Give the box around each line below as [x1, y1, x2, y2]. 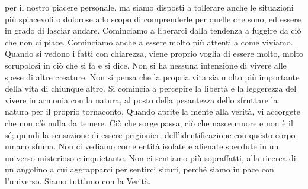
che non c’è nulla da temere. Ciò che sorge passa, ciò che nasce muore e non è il [5, 116, 293, 129]
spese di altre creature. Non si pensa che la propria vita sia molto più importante [5, 70, 300, 83]
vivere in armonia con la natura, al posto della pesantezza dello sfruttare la [5, 93, 278, 106]
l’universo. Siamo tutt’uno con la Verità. [5, 174, 151, 187]
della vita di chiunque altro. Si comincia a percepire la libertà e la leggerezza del [5, 82, 297, 94]
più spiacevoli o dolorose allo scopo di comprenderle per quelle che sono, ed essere [5, 12, 301, 25]
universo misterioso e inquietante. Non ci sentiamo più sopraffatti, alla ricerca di [5, 151, 296, 164]
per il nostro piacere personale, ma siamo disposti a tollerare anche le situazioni [5, 1, 294, 13]
